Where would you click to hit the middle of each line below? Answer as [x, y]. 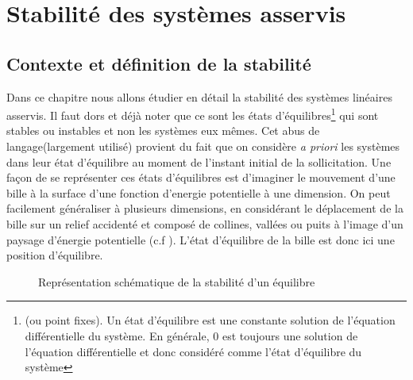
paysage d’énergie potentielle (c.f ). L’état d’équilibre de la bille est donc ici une [201, 239]
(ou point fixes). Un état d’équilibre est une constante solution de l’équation [210, 320]
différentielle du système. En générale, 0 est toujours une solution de [191, 335]
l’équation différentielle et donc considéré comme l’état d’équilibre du [193, 351]
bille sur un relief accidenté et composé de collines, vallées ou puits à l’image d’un [205, 223]
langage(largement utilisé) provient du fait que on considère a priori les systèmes [203, 146]
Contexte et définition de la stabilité [159, 63]
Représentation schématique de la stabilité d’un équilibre [177, 281]
